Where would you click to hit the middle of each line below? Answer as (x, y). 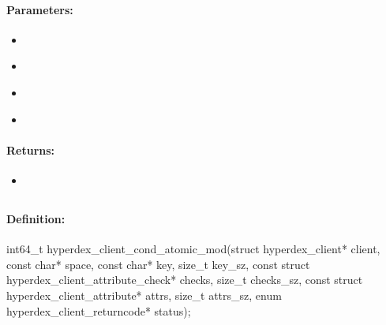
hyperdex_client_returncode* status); (99, 310)
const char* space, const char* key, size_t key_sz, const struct (158, 264)
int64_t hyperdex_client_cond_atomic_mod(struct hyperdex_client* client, (193, 249)
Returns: (31, 149)
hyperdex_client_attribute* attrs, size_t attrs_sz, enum (144, 295)
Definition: (36, 218)
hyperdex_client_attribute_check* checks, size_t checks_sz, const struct (185, 280)
